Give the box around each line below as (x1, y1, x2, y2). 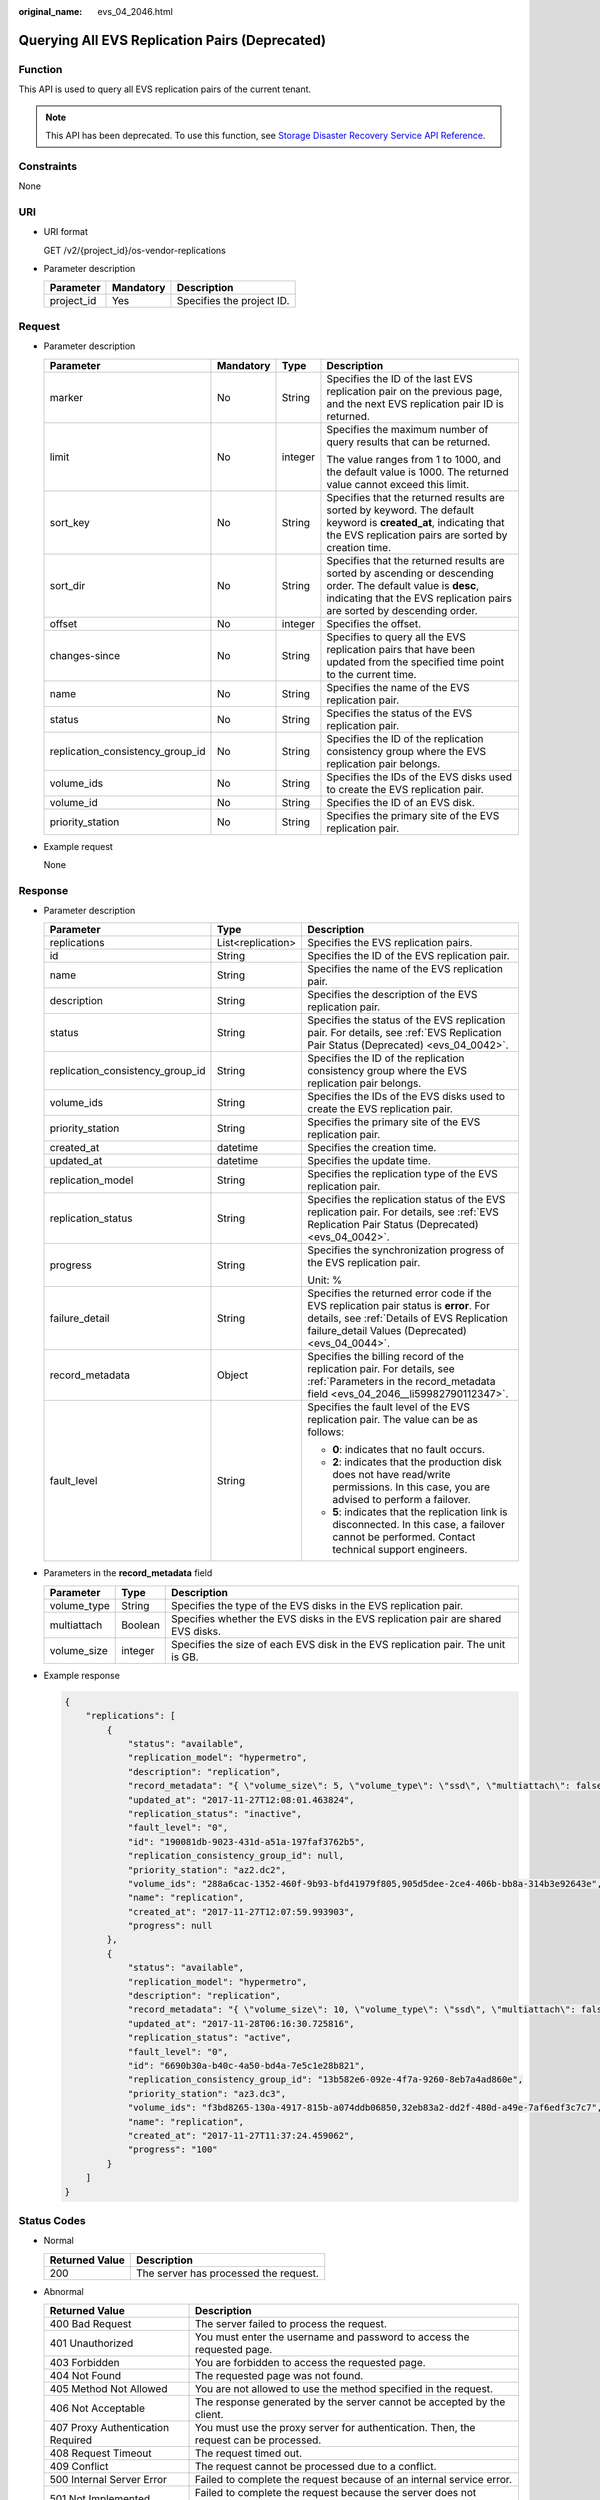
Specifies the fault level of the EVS (307, 1400, 470, 1414)
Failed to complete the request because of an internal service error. (195, 2473, 512, 2487)
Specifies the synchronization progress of (307, 1243, 505, 1257)
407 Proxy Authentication (49, 2421, 170, 2435)
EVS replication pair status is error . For (307, 1299, 490, 1313)
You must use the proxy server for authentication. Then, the (195, 2421, 476, 2435)
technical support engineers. (332, 1543, 468, 1557)
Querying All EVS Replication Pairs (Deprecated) (18, 31, 327, 49)
